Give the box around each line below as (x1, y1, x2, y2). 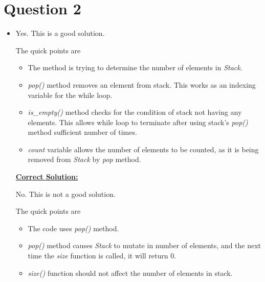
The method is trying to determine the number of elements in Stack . (28, 62, 242, 73)
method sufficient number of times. (28, 127, 137, 137)
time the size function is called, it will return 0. (28, 250, 176, 261)
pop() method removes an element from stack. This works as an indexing (28, 79, 256, 90)
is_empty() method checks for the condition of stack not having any (28, 107, 242, 117)
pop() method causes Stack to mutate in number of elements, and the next (28, 240, 261, 251)
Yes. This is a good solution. (15, 28, 105, 38)
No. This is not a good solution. (15, 188, 116, 199)
